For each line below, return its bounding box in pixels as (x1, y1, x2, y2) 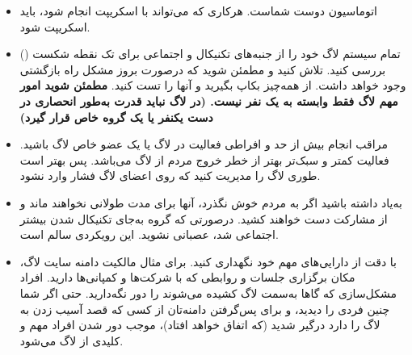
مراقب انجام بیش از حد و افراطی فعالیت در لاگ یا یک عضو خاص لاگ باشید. (19, 136, 388, 152)
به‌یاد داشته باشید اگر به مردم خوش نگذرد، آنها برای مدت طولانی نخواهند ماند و (19, 194, 402, 211)
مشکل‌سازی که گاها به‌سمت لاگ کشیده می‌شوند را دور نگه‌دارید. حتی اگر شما (19, 284, 397, 301)
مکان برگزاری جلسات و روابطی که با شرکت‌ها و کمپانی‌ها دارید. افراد (19, 269, 355, 286)
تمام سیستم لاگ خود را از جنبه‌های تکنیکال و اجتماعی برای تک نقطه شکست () (19, 45, 401, 62)
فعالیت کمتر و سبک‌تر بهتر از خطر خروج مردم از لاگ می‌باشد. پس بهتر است (19, 151, 389, 168)
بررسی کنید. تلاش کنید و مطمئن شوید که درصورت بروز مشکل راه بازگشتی (19, 61, 386, 77)
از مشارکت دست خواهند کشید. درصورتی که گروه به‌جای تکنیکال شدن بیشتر (19, 210, 388, 227)
